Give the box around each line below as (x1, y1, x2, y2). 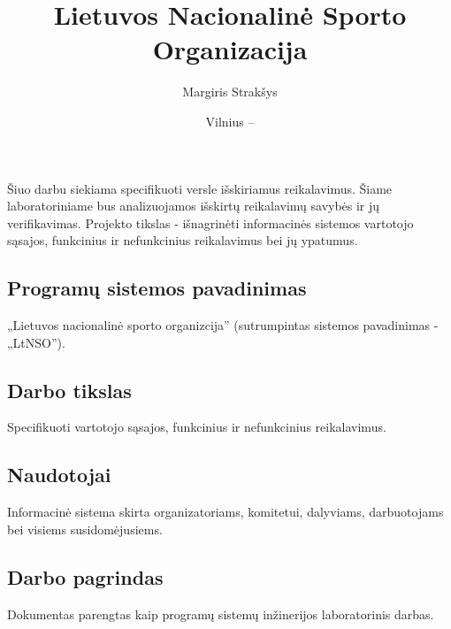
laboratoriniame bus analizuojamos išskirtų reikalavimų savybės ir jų (7, 196, 380, 215)
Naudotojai (7, 461, 111, 488)
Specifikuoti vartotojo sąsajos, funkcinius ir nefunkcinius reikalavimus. (7, 418, 386, 436)
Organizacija (152, 31, 308, 67)
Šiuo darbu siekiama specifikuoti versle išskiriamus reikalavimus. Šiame (7, 179, 393, 197)
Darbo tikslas (7, 376, 132, 403)
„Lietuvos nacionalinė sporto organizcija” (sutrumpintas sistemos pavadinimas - (7, 316, 439, 334)
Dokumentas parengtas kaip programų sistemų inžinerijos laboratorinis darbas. (7, 604, 434, 623)
